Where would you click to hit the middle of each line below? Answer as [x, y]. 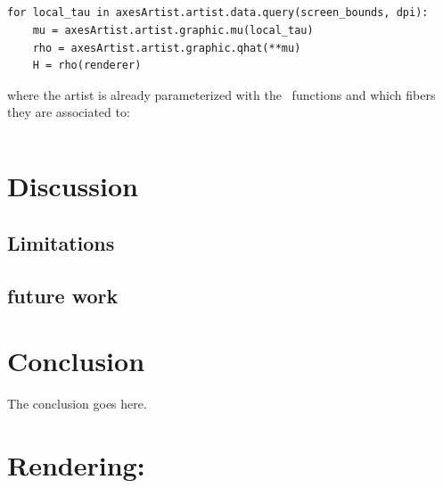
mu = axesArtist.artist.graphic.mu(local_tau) [173, 30]
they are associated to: [69, 112]
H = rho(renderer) [87, 66]
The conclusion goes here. [77, 404]
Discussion [73, 186]
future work [63, 295]
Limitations [61, 242]
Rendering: [76, 464]
